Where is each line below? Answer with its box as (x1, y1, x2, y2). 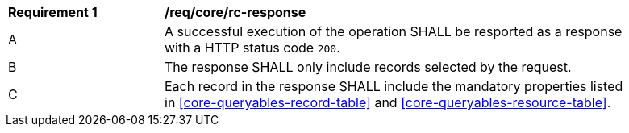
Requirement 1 (8, 4, 98, 20)
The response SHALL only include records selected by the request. (165, 59, 572, 75)
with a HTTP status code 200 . (165, 39, 340, 56)
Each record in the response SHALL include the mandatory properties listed (165, 78, 623, 94)
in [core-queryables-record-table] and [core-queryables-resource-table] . (165, 94, 611, 110)
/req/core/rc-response (165, 4, 306, 20)
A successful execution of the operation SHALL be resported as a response (165, 23, 623, 39)
